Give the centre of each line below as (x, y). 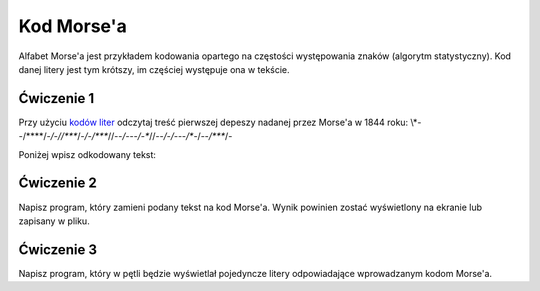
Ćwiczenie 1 (56, 98)
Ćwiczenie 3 (57, 249)
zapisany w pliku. (54, 221)
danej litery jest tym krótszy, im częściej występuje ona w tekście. (154, 69)
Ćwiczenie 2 (57, 183)
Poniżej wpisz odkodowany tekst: (87, 154)
